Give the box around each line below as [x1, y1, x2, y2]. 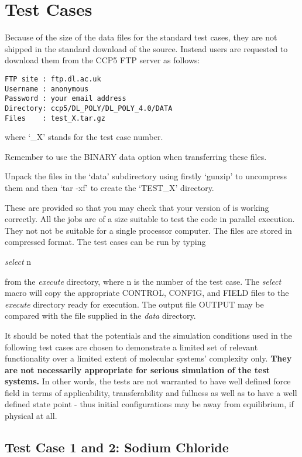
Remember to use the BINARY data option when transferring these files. [5, 150, 267, 162]
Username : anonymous [5, 84, 89, 93]
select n [5, 255, 32, 267]
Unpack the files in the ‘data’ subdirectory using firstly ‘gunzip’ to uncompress [5, 170, 287, 182]
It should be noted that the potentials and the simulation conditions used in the [5, 329, 292, 341]
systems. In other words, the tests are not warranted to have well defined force [5, 375, 291, 387]
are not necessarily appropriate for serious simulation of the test [5, 363, 270, 376]
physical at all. [5, 410, 57, 422]
